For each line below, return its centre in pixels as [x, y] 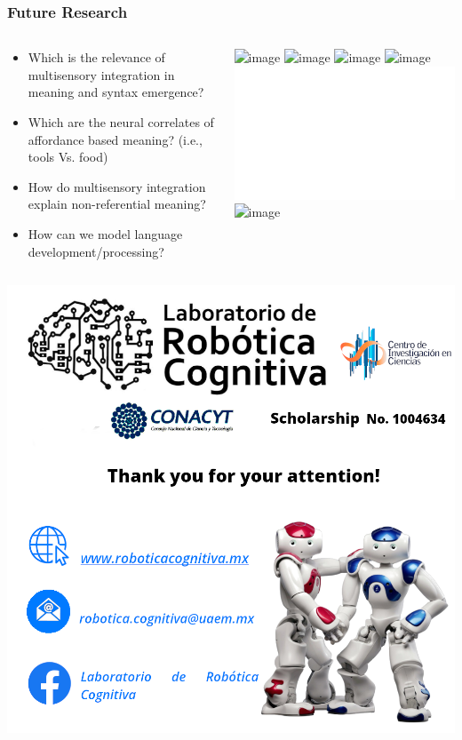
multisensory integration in [101, 74]
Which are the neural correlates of [121, 122]
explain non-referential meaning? [117, 204]
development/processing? [96, 251]
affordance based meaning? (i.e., [115, 139]
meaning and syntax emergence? [116, 92]
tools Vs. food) [68, 157]
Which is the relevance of [96, 57]
